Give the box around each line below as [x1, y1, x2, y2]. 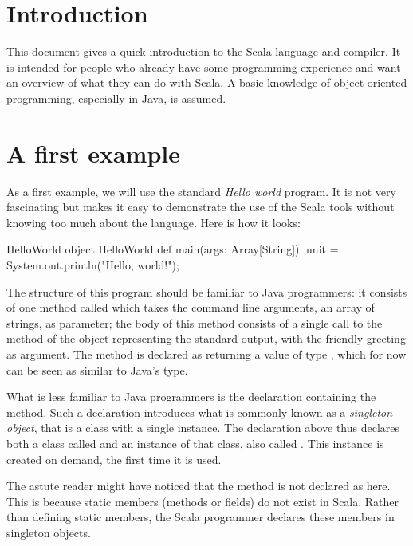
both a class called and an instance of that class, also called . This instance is [6, 434, 384, 451]
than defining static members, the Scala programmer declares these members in [6, 509, 395, 525]
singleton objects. [6, 524, 91, 540]
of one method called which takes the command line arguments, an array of [6, 299, 375, 316]
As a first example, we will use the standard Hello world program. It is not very [6, 183, 396, 199]
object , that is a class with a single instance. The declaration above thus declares [6, 419, 400, 436]
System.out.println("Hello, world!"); [6, 257, 179, 273]
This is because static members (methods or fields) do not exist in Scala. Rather [6, 493, 399, 509]
